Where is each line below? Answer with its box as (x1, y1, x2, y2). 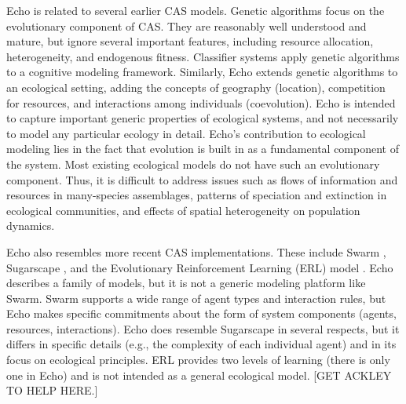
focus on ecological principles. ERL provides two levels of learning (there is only (6, 351, 390, 368)
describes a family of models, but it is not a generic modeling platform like (6, 275, 366, 291)
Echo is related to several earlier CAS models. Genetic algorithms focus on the (6, 2, 385, 18)
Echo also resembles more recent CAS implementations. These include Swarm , (6, 243, 386, 260)
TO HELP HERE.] (6, 382, 98, 399)
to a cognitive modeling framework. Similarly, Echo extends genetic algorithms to (6, 64, 398, 80)
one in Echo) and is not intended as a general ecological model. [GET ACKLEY (6, 366, 392, 383)
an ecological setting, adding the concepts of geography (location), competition (6, 78, 386, 95)
